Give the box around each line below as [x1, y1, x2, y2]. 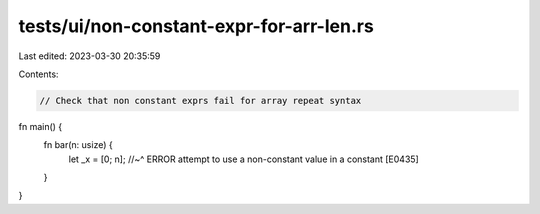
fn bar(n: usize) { [43, 139, 114, 151]
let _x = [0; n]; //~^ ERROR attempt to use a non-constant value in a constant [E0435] [68, 153, 419, 165]
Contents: [18, 68, 59, 80]
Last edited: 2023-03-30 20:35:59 [18, 50, 161, 62]
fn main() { [18, 120, 63, 132]
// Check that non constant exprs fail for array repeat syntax [39, 95, 362, 106]
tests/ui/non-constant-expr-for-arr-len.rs [18, 15, 374, 37]
